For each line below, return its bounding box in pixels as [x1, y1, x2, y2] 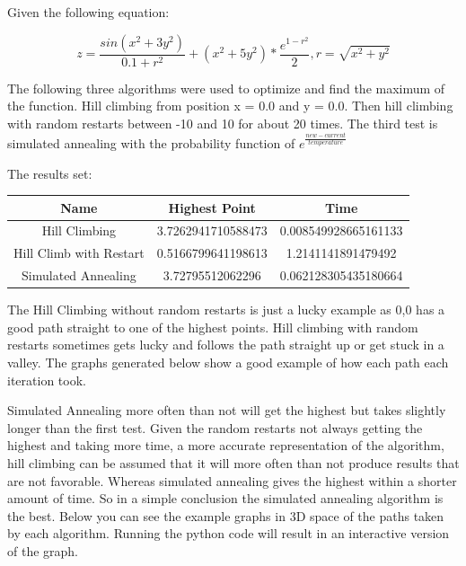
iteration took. [7, 370, 86, 389]
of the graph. [7, 541, 79, 560]
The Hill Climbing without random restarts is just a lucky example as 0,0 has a [7, 300, 445, 319]
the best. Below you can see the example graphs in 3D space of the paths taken [7, 506, 444, 525]
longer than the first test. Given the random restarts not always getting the [7, 418, 423, 437]
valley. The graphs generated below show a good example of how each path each [7, 353, 449, 371]
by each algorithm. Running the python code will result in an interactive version [7, 524, 450, 543]
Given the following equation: [7, 3, 170, 21]
